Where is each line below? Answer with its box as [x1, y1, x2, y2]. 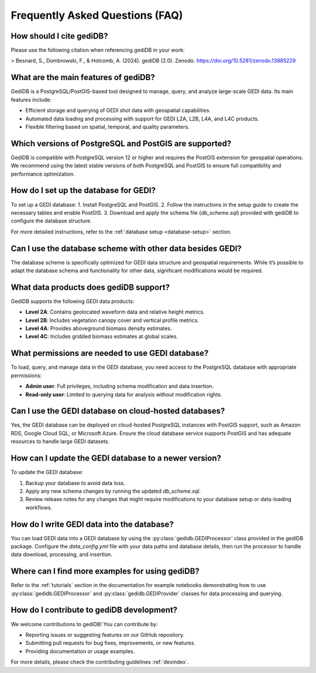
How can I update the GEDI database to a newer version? [11, 454, 222, 463]
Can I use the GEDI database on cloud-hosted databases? [11, 406, 225, 416]
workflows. [25, 504, 53, 511]
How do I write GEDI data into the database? [11, 519, 174, 529]
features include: [11, 96, 52, 103]
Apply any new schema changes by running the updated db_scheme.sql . [25, 487, 201, 495]
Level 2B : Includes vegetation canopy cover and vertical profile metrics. [25, 317, 199, 324]
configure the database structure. [11, 217, 92, 225]
